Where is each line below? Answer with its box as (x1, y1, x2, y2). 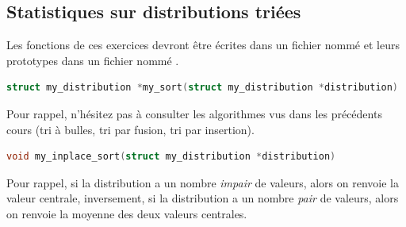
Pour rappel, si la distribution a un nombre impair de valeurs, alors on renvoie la (6, 174, 399, 190)
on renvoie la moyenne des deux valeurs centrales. (6, 205, 247, 221)
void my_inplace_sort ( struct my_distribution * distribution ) (6, 151, 336, 163)
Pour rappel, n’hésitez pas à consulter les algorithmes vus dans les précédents (6, 105, 382, 121)
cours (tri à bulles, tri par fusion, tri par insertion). (6, 121, 255, 137)
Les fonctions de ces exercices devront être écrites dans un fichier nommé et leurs (6, 37, 400, 53)
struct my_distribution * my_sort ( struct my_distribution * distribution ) (6, 82, 399, 94)
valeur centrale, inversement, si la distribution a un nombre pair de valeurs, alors (6, 190, 399, 206)
